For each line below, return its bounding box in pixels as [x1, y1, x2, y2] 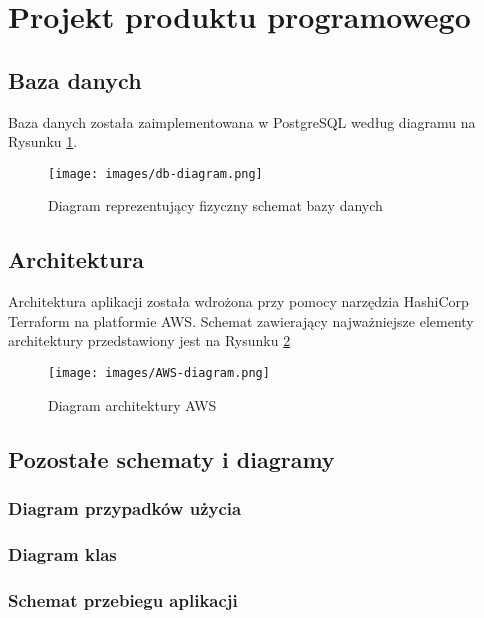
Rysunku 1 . [8, 131, 78, 152]
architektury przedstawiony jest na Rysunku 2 [8, 330, 291, 351]
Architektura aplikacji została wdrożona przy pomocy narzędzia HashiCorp [8, 291, 469, 312]
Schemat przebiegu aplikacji [8, 587, 238, 612]
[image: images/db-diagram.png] [48, 166, 263, 181]
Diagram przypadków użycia [8, 495, 242, 520]
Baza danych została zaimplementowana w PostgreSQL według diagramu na [8, 111, 476, 132]
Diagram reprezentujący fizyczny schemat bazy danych [48, 195, 383, 216]
